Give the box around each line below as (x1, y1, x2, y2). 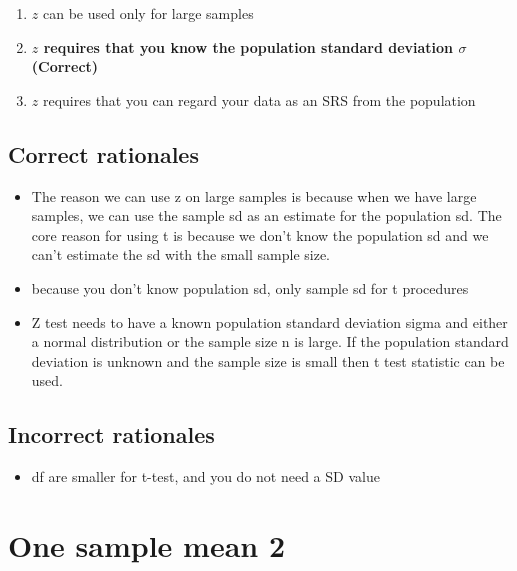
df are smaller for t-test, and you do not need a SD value (31, 466, 380, 487)
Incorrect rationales (8, 419, 215, 450)
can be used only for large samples (42, 3, 254, 23)
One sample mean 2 (8, 524, 286, 565)
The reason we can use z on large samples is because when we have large (31, 185, 477, 206)
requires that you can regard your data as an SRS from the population (42, 89, 476, 110)
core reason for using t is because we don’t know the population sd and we (31, 224, 489, 245)
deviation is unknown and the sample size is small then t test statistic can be (31, 350, 505, 371)
